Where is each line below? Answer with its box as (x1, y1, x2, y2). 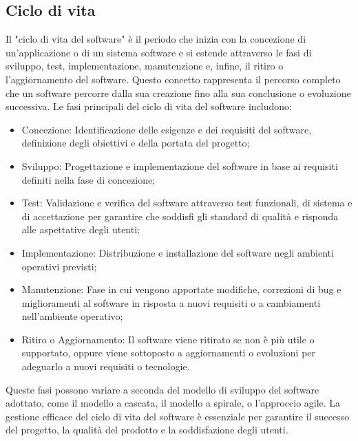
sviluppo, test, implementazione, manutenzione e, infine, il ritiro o (6, 58, 284, 73)
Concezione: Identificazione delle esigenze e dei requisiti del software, (21, 122, 312, 136)
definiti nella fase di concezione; (21, 172, 156, 186)
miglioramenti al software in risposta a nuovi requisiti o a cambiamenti (21, 295, 321, 310)
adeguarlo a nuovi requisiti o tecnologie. (21, 359, 190, 374)
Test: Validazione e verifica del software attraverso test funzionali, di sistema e (21, 195, 352, 210)
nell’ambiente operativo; (21, 309, 123, 323)
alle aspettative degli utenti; (21, 222, 140, 237)
